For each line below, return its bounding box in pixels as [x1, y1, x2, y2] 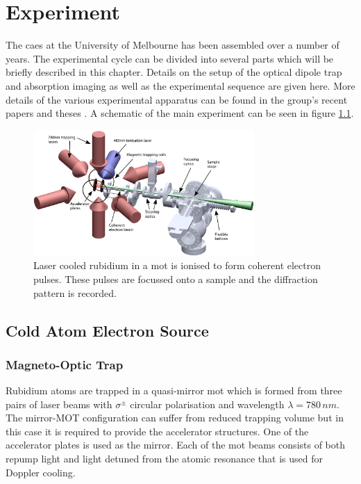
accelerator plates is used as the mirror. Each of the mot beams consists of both [6, 437, 346, 452]
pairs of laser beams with [6, 396, 112, 411]
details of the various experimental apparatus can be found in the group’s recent [6, 92, 348, 106]
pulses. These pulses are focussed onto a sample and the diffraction [33, 271, 318, 286]
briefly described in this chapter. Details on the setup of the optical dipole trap [6, 65, 342, 79]
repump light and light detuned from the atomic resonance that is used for [6, 451, 323, 466]
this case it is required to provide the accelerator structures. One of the [6, 423, 309, 438]
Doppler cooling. [6, 465, 76, 479]
